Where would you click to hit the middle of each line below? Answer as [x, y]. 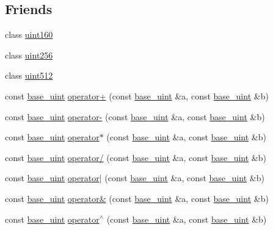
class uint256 [29, 55]
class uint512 [29, 75]
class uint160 [29, 34]
